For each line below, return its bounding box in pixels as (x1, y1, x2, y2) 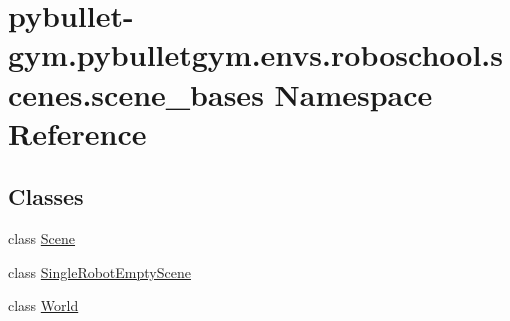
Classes (8, 181, 84, 212)
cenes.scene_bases (8, 73, 264, 114)
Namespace (274, 73, 433, 114)
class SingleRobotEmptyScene (8, 261, 191, 282)
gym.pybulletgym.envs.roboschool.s (8, 34, 503, 75)
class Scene (8, 228, 76, 249)
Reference (8, 112, 147, 153)
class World (8, 295, 79, 316)
